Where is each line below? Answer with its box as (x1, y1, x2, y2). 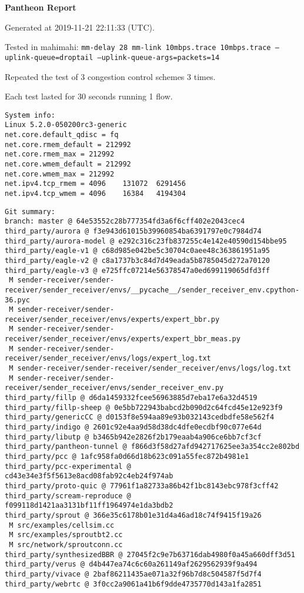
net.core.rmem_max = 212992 (5, 150, 115, 159)
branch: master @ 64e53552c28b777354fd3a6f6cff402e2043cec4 (5, 217, 245, 226)
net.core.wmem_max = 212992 (5, 169, 115, 178)
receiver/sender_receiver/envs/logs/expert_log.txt (5, 354, 211, 363)
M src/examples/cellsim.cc (9, 521, 115, 529)
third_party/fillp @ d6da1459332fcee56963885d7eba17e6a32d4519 (5, 394, 258, 402)
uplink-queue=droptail (5, 53, 93, 62)
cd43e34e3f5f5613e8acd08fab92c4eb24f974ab (5, 472, 173, 481)
